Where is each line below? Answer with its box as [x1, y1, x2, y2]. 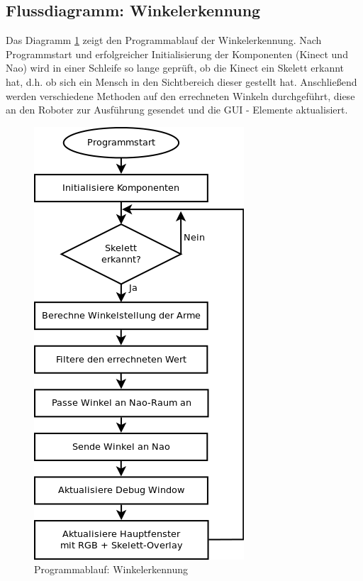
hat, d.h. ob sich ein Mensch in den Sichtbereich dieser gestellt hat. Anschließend [6, 74, 357, 89]
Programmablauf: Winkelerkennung [34, 562, 188, 577]
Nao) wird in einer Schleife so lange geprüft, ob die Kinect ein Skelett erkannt [6, 60, 345, 75]
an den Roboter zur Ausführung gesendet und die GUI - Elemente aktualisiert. [6, 102, 348, 117]
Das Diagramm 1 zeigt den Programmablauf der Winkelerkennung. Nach [6, 33, 322, 48]
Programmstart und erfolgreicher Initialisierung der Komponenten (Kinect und [6, 46, 348, 61]
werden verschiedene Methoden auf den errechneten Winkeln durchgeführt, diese [6, 88, 355, 103]
